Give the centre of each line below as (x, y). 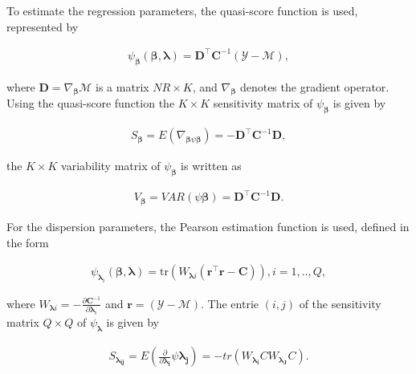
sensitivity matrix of (263, 103)
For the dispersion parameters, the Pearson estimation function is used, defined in (208, 226)
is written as (211, 166)
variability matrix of (111, 166)
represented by (43, 26)
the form (28, 242)
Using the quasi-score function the (91, 103)
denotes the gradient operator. (314, 86)
